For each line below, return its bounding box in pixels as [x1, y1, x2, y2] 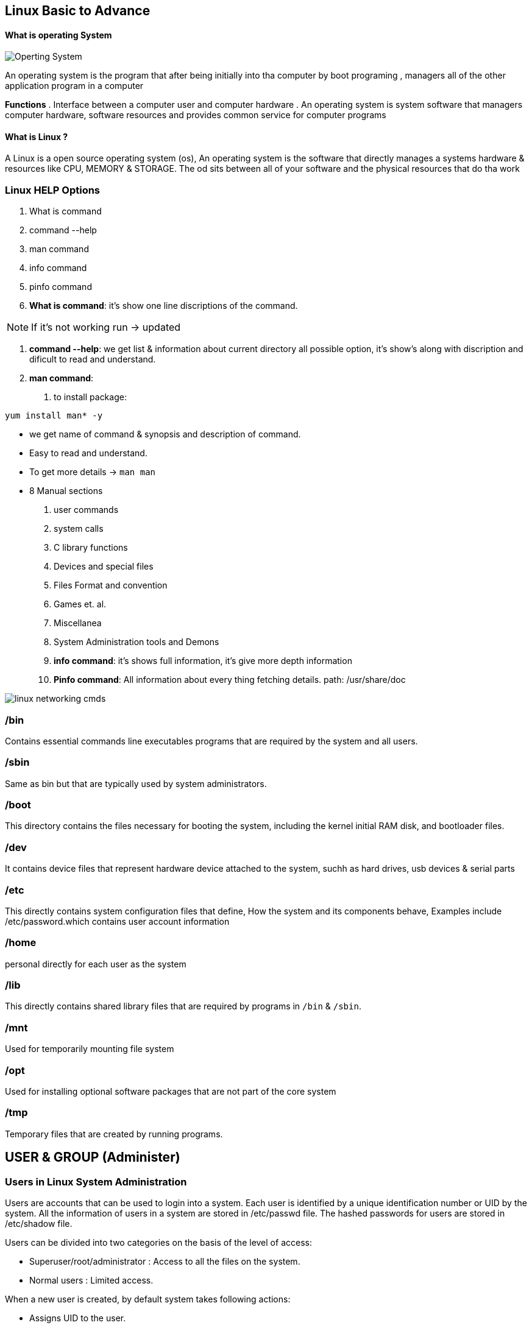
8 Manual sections [29, 486, 103, 496]
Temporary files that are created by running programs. [5, 1128, 223, 1139]
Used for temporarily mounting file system [5, 1044, 174, 1054]
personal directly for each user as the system [5, 958, 186, 969]
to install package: [54, 392, 127, 403]
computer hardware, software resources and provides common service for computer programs [5, 110, 386, 121]
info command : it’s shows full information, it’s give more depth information [54, 655, 352, 666]
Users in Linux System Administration [5, 1175, 187, 1188]
